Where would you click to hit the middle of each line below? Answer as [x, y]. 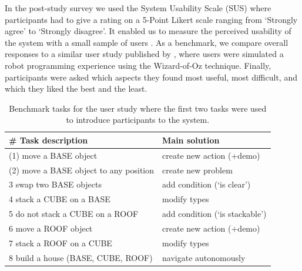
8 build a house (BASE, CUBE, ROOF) [81, 257]
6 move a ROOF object [51, 228]
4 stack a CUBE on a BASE [60, 199]
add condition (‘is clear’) [207, 184]
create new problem [197, 170]
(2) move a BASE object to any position [82, 170]
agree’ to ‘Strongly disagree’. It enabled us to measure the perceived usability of [148, 31]
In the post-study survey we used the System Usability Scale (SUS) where [138, 8]
